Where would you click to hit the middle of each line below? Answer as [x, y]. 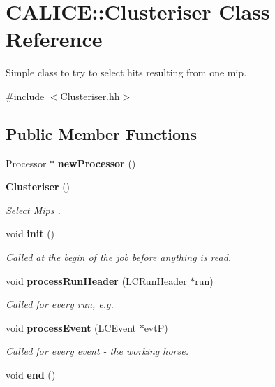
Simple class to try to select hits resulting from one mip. [126, 72]
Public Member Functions [101, 133]
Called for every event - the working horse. [97, 351]
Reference [54, 39]
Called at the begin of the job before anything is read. [119, 257]
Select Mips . [33, 210]
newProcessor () [97, 163]
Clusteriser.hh [90, 96]
